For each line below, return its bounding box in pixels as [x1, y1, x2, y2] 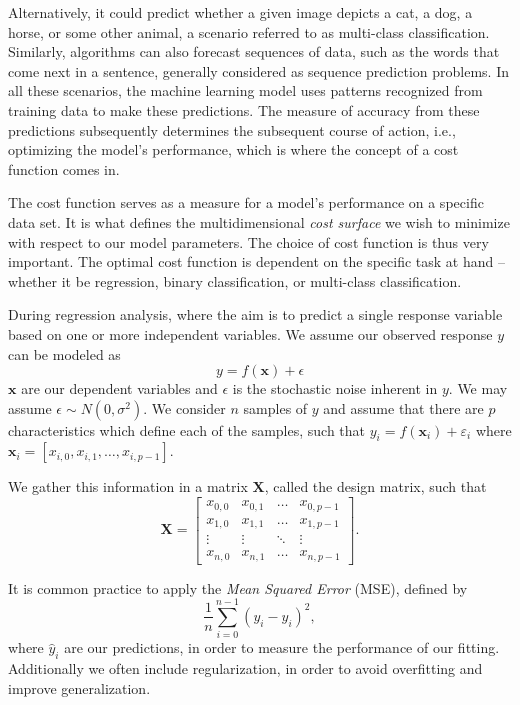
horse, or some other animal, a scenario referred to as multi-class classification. [8, 21, 490, 42]
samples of [243, 397, 308, 418]
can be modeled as [8, 343, 121, 364]
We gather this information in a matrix [8, 476, 248, 497]
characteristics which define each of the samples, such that [8, 419, 366, 440]
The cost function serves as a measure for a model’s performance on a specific [8, 192, 484, 213]
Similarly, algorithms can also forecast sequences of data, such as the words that [8, 41, 500, 62]
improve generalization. [8, 677, 151, 698]
